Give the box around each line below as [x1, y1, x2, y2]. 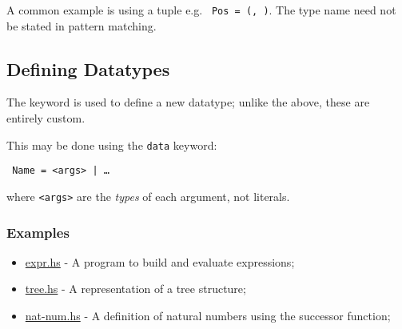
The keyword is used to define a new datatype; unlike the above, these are [6, 94, 370, 110]
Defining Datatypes [6, 56, 170, 81]
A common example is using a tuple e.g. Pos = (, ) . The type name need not [6, 2, 396, 18]
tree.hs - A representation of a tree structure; [25, 280, 246, 297]
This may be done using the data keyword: [6, 136, 217, 153]
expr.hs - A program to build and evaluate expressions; [25, 253, 295, 270]
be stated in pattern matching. [6, 17, 157, 34]
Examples [6, 222, 70, 242]
